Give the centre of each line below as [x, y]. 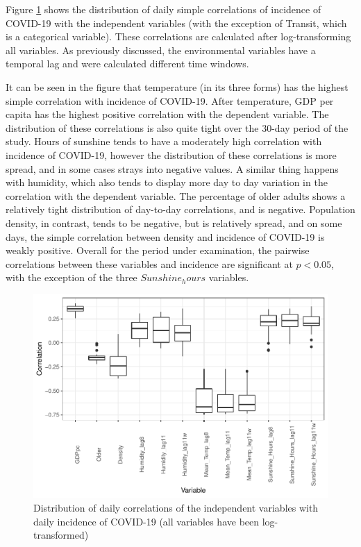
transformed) [61, 535]
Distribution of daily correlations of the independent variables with [176, 507]
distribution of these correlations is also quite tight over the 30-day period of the [177, 127]
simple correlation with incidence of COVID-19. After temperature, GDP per [170, 100]
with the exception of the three [72, 277]
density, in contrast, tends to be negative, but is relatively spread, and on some [174, 222]
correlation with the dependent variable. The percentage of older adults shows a [176, 195]
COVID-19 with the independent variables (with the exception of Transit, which [176, 23]
